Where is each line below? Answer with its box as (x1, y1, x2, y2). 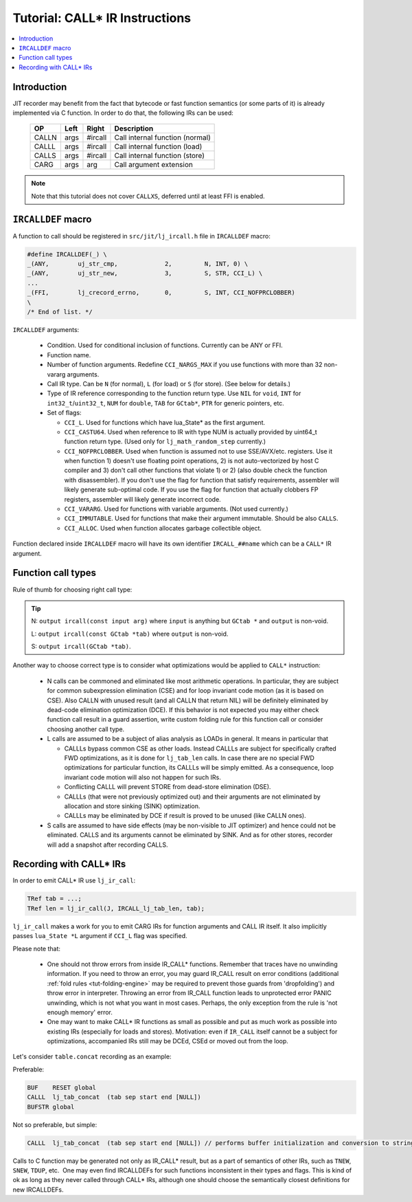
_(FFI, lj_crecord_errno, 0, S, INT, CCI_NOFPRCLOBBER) (27, 289, 295, 297)
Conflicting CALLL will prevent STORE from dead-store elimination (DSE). (64, 783, 271, 791)
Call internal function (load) (114, 142, 203, 151)
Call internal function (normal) (114, 133, 211, 142)
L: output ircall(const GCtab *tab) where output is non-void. (31, 630, 229, 638)
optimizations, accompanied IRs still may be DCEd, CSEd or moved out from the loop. (47, 1037, 288, 1045)
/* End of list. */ (27, 308, 93, 316)
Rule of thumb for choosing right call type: (12, 585, 133, 594)
